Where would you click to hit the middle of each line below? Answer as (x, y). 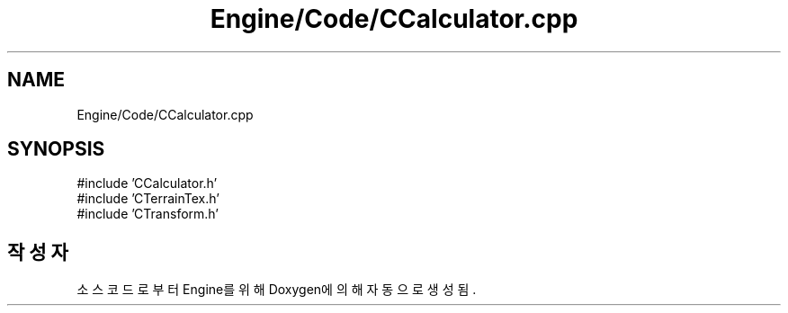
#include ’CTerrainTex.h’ (148, 199)
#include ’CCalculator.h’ (147, 183)
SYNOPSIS (56, 149)
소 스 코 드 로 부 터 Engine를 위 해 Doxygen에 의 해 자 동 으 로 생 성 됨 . (277, 290)
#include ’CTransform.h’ (148, 214)
